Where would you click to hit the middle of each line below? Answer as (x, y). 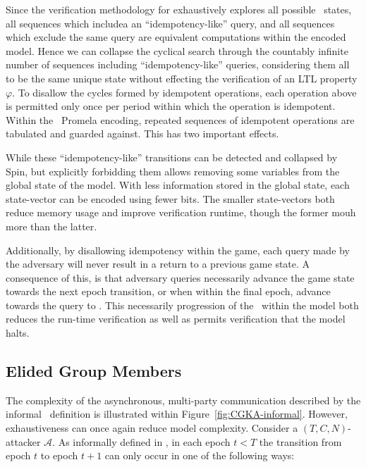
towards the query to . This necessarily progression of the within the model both (182, 305)
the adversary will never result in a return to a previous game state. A (158, 264)
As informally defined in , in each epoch (144, 441)
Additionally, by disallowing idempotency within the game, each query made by (178, 250)
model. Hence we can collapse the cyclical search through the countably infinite (177, 50)
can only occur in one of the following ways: (200, 455)
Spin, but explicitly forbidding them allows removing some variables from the (173, 171)
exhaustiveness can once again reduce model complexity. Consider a (152, 428)
